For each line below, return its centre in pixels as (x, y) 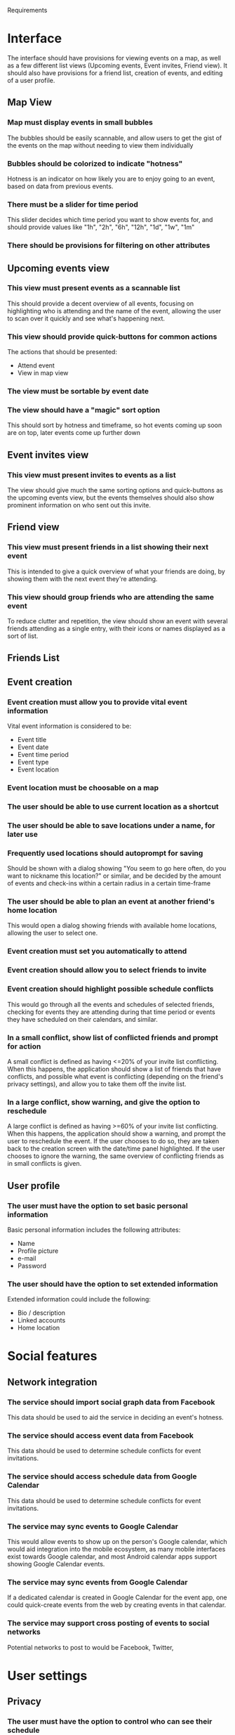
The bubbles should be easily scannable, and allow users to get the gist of (115, 138)
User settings (47, 1676)
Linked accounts (41, 1320)
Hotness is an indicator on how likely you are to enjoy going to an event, (111, 178)
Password (32, 1266)
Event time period (43, 755)
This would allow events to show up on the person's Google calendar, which (117, 1541)
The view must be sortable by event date (78, 391)
